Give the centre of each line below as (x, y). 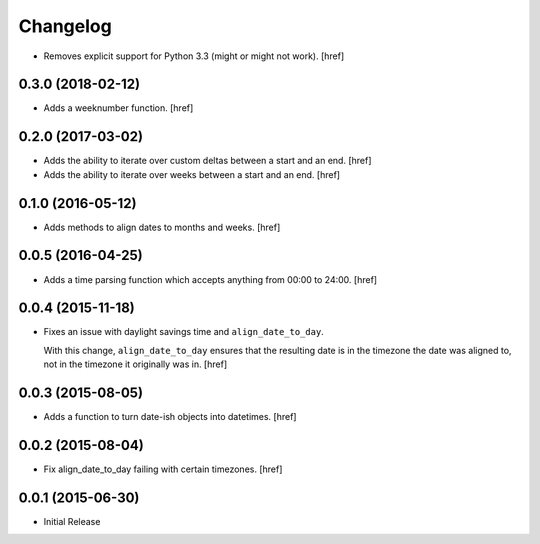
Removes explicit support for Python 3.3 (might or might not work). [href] (194, 56)
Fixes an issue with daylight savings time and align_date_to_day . (183, 332)
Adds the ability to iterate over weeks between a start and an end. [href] (191, 174)
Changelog (65, 26)
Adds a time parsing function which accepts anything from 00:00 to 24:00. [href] (210, 279)
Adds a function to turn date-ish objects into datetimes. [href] (170, 417)
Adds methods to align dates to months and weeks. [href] (162, 227)
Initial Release (72, 521)
